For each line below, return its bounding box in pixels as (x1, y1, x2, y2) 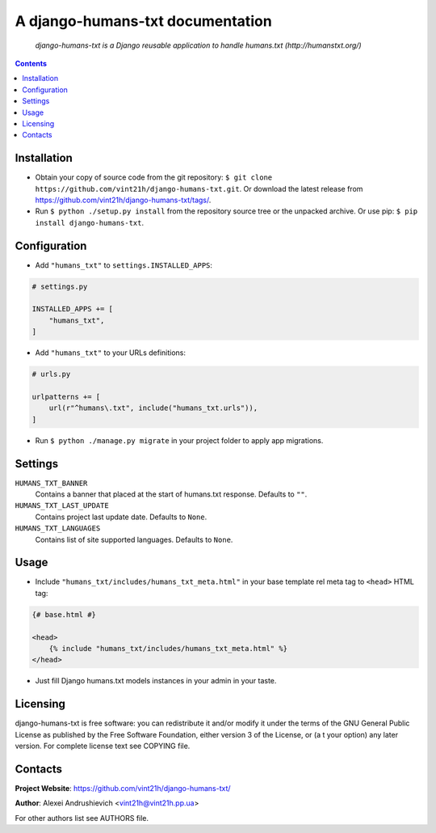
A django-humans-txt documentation (15, 12, 272, 30)
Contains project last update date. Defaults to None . (35, 512, 208, 522)
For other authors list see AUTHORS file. (15, 813, 149, 822)
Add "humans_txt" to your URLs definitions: (35, 348, 186, 357)
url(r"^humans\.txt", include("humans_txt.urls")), (48, 404, 258, 412)
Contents (15, 58, 48, 68)
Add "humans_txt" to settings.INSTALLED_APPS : (35, 260, 213, 270)
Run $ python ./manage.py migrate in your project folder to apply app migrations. (35, 435, 324, 445)
